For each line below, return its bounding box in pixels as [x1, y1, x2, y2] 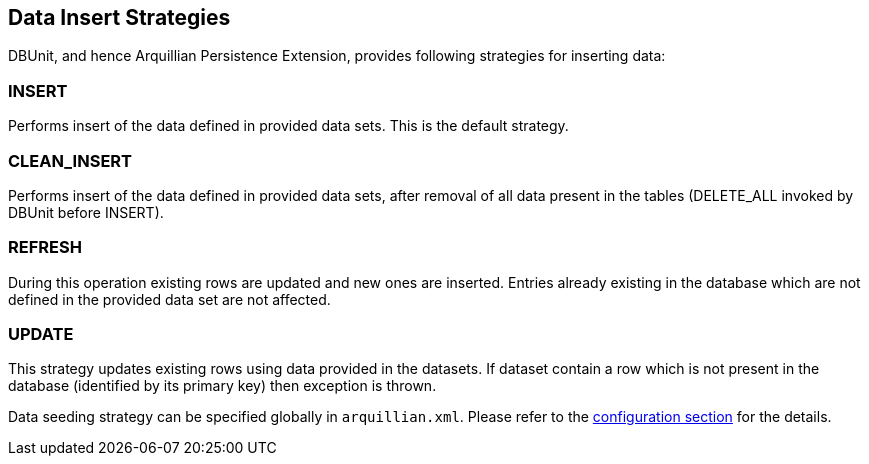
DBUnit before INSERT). [8, 203, 164, 221]
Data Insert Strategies [8, 5, 231, 30]
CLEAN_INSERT [8, 150, 132, 171]
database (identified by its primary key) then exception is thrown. [8, 377, 437, 395]
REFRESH [8, 237, 82, 258]
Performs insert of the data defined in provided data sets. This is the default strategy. [8, 117, 569, 135]
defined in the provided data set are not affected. [8, 290, 331, 308]
